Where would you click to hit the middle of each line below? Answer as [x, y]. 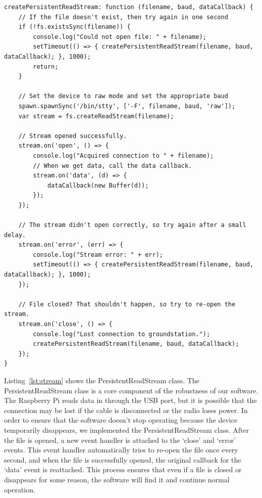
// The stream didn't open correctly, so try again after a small [132, 225]
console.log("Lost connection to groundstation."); [122, 334]
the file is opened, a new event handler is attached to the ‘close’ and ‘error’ [120, 440]
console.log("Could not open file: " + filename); [120, 37]
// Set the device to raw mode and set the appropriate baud [123, 96]
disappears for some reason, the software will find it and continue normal [117, 479]
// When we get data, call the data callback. [113, 166]
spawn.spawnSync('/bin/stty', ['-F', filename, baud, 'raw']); [127, 106]
